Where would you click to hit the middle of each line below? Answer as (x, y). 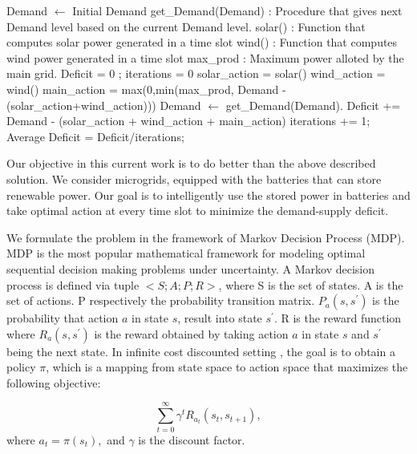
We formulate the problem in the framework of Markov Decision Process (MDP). (206, 237)
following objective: (54, 382)
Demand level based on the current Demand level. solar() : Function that (186, 26)
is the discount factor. (192, 439)
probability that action (63, 318)
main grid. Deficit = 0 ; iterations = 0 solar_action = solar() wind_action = (196, 73)
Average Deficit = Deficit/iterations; (95, 136)
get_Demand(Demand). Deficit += (313, 105)
